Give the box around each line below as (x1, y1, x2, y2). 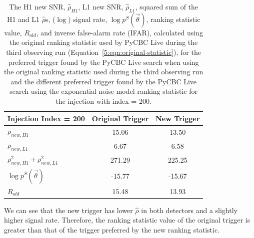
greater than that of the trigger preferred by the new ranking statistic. (4, 225, 219, 235)
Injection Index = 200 (7, 113, 85, 123)
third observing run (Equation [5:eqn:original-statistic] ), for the (6, 46, 201, 57)
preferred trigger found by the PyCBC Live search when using (8, 56, 199, 67)
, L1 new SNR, (78, 1, 123, 11)
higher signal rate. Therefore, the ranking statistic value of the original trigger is (4, 215, 250, 225)
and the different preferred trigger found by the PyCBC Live (10, 76, 197, 86)
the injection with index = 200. (55, 95, 151, 106)
